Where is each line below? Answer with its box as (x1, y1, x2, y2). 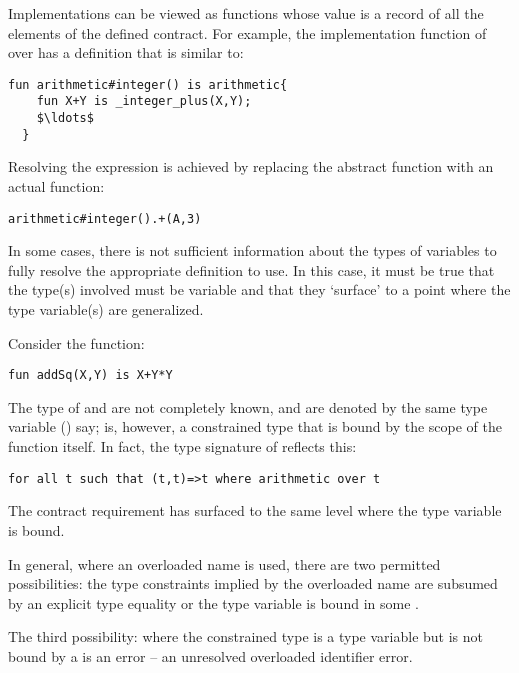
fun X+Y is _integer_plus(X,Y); (36, 94, 252, 109)
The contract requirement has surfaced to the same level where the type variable (8, 500, 502, 521)
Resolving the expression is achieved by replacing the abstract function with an (8, 156, 494, 177)
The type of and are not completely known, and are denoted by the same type (8, 396, 488, 417)
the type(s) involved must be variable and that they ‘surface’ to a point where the (8, 279, 511, 300)
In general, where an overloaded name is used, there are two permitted (8, 553, 441, 574)
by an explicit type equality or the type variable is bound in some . (8, 592, 419, 613)
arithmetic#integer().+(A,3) (8, 211, 202, 226)
